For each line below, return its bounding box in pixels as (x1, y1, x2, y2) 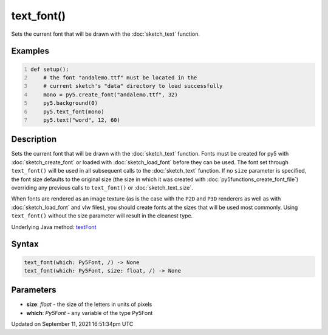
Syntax (11, 239, 39, 250)
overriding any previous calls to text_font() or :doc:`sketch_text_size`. (11, 184, 194, 191)
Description (11, 134, 57, 145)
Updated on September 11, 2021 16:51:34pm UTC (11, 320, 134, 328)
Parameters (11, 285, 56, 295)
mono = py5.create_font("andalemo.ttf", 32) (43, 91, 179, 98)
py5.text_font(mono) (43, 108, 104, 115)
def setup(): (30, 65, 69, 73)
